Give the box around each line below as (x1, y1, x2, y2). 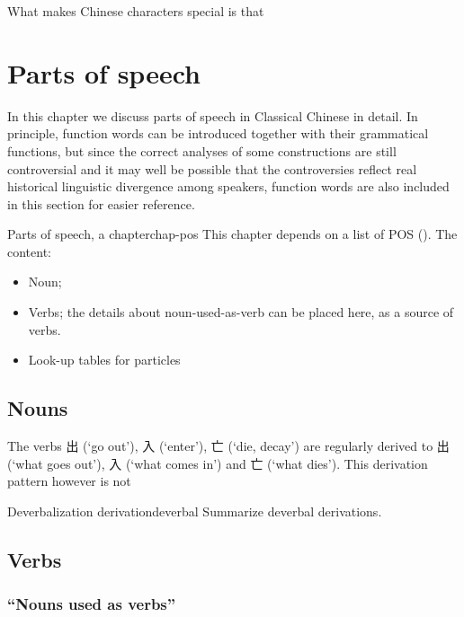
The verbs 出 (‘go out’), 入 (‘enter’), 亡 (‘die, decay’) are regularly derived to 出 (7, 436, 450, 455)
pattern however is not (7, 472, 131, 490)
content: (7, 242, 51, 260)
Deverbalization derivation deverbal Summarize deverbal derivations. (7, 501, 382, 520)
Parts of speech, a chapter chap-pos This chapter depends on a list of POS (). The (7, 225, 458, 243)
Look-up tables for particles (28, 350, 181, 369)
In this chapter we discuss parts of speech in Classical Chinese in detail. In (7, 106, 418, 125)
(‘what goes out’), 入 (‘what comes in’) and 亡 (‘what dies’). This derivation (7, 454, 428, 472)
